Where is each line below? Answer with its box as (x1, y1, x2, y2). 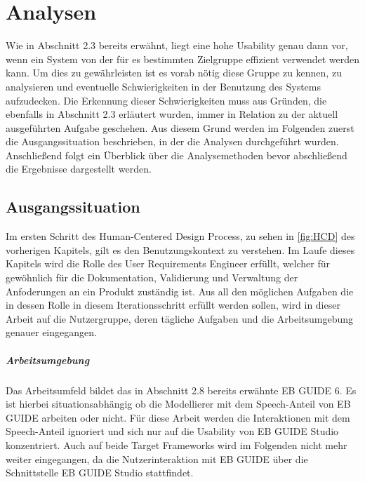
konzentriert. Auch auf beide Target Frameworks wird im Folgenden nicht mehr (6, 437, 347, 452)
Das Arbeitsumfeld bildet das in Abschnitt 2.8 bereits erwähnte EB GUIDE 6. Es (6, 382, 357, 397)
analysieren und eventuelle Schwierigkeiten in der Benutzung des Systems (6, 79, 321, 93)
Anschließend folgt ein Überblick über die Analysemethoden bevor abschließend (6, 147, 347, 162)
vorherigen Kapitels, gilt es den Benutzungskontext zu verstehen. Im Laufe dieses (6, 242, 355, 257)
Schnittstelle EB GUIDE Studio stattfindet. (6, 465, 194, 480)
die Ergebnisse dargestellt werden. (6, 161, 152, 176)
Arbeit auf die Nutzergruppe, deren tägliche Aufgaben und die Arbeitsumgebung (6, 311, 354, 326)
